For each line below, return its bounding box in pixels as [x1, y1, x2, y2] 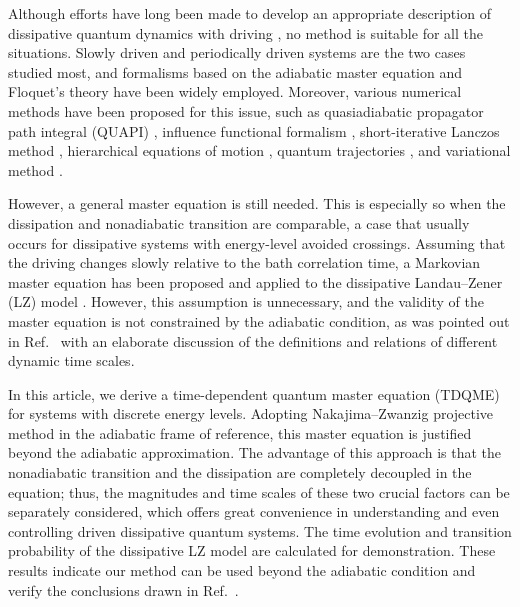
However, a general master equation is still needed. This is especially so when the [8, 193, 506, 214]
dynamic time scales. [8, 350, 135, 371]
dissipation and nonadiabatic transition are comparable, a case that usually [8, 212, 470, 233]
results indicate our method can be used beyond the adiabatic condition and [8, 560, 476, 581]
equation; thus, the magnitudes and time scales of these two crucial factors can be [8, 481, 510, 502]
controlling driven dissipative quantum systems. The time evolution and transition [8, 520, 512, 541]
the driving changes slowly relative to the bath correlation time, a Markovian [8, 252, 481, 273]
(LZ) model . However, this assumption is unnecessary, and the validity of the [8, 291, 484, 312]
